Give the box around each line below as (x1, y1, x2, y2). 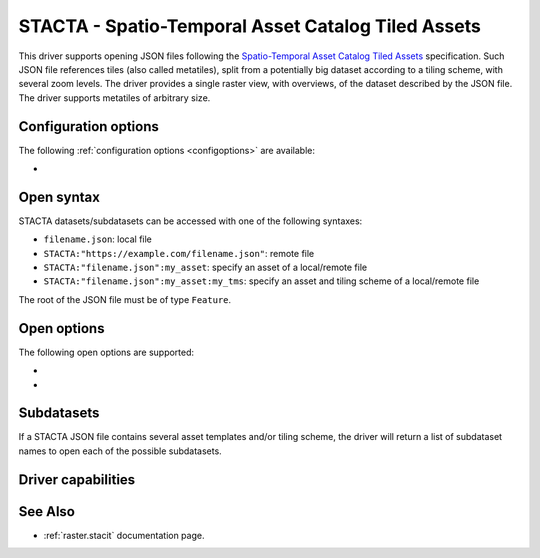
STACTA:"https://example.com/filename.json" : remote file (43, 247, 315, 259)
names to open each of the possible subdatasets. (18, 445, 222, 457)
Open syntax (18, 188, 100, 205)
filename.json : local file (43, 233, 152, 245)
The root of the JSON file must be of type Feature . (18, 293, 232, 305)
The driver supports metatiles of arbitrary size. (18, 91, 211, 104)
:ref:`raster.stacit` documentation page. (43, 529, 205, 541)
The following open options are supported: (18, 346, 195, 358)
